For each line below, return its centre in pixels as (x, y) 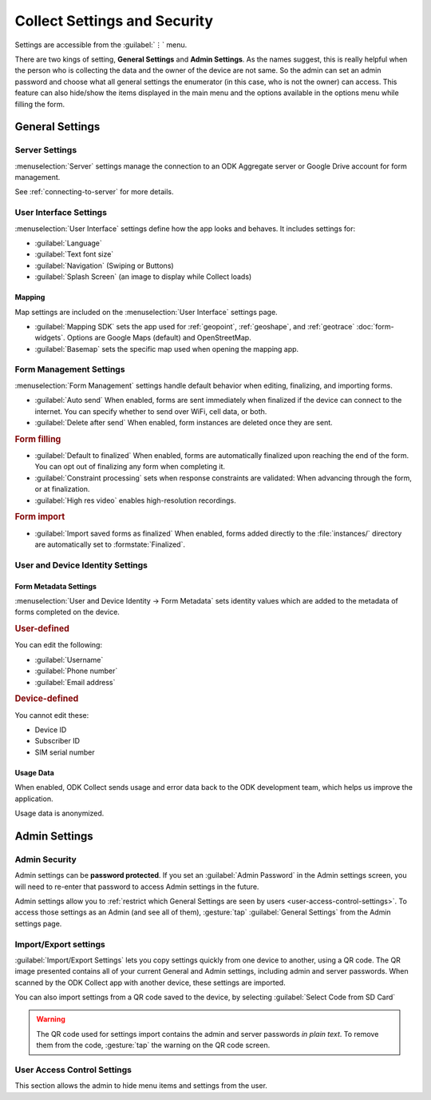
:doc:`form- (375, 326)
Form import (40, 517)
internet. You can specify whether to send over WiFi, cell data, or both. (151, 411)
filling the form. (40, 104)
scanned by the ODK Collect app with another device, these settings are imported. (150, 982)
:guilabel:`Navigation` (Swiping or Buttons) (105, 265)
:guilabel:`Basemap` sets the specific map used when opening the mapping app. (167, 349)
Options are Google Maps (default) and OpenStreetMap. (159, 338)
